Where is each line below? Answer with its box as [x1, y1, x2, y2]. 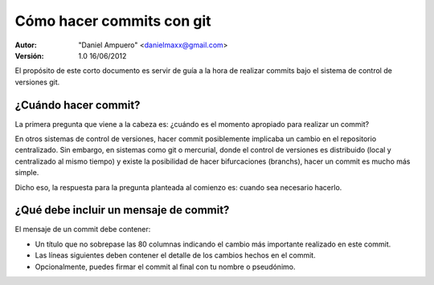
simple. [14, 168, 39, 177]
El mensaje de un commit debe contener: [14, 225, 151, 234]
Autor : [14, 40, 38, 50]
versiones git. [14, 77, 60, 87]
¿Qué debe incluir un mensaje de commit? [14, 203, 230, 217]
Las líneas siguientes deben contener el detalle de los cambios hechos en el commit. [35, 250, 317, 260]
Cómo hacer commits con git [14, 12, 212, 30]
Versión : [14, 51, 44, 60]
